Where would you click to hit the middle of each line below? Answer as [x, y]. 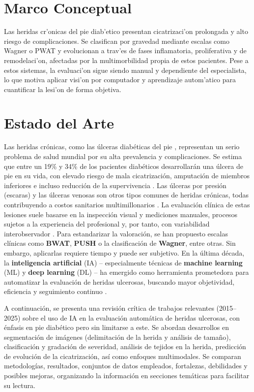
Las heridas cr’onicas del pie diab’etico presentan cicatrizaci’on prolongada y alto [126, 31]
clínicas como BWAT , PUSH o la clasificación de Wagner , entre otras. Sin [120, 243]
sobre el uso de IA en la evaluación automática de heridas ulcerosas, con [131, 317]
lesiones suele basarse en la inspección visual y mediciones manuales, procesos [121, 214]
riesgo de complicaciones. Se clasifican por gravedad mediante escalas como [117, 41]
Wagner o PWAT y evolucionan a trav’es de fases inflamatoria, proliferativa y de [125, 50]
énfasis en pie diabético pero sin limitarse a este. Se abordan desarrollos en [117, 327]
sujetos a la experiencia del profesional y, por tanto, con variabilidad [107, 224]
